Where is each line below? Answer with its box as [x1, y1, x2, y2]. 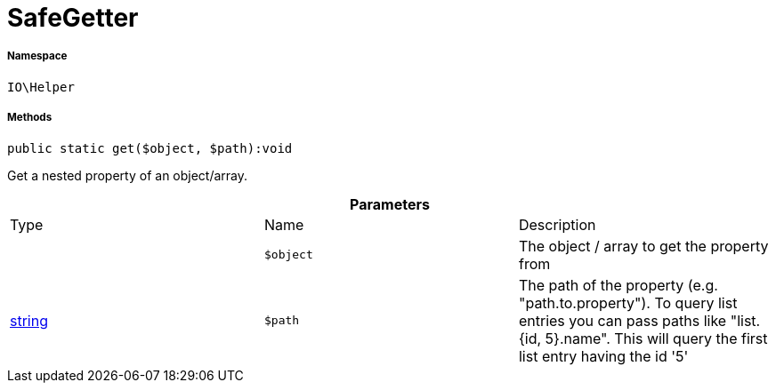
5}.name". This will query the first [545, 329, 768, 347]
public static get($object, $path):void [7, 140, 293, 155]
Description [518, 215, 596, 234]
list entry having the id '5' [518, 346, 689, 365]
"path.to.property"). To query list [518, 293, 738, 312]
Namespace [7, 50, 68, 63]
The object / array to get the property [518, 236, 769, 255]
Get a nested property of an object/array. [7, 167, 248, 183]
